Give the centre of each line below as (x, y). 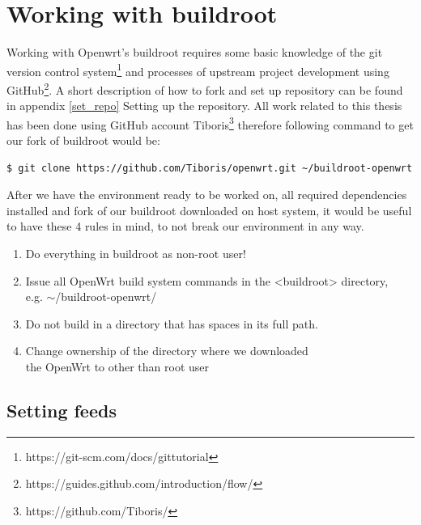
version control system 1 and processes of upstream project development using (198, 70)
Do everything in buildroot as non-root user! (136, 254)
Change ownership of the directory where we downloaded (167, 351)
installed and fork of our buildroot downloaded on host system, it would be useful (209, 210)
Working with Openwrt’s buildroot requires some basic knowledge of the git (195, 52)
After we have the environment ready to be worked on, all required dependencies (207, 195)
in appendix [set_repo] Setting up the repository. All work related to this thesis (204, 106)
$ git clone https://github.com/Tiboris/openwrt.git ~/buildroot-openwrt (210, 168)
